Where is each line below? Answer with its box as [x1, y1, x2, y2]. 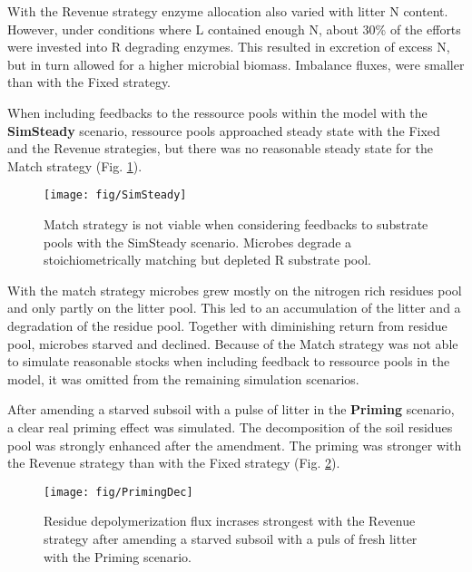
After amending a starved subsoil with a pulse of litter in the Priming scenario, [7, 400, 455, 419]
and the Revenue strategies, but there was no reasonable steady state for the [7, 139, 433, 158]
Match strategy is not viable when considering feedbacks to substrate [44, 215, 428, 233]
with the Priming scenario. [44, 547, 192, 566]
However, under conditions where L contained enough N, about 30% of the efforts [7, 19, 461, 38]
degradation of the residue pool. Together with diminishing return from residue [7, 315, 447, 334]
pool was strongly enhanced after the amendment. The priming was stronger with [7, 435, 462, 454]
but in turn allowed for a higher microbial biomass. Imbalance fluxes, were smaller [7, 54, 465, 73]
